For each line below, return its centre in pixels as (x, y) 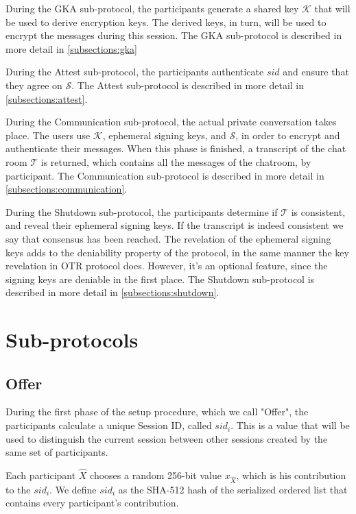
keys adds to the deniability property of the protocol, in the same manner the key (177, 252)
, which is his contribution (291, 475)
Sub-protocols (72, 340)
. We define (73, 489)
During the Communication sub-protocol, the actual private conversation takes (171, 122)
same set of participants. (57, 452)
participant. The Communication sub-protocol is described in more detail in (165, 175)
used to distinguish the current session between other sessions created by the (167, 438)
